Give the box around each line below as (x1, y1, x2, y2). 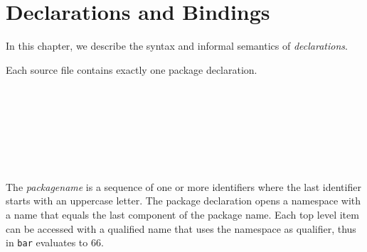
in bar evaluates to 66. (6, 235, 104, 250)
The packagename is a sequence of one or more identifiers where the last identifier (6, 179, 361, 194)
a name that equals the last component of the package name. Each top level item (6, 207, 359, 222)
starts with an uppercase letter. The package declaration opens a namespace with (6, 193, 361, 208)
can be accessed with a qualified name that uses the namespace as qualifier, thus (6, 221, 356, 236)
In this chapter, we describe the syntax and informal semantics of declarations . (6, 38, 348, 53)
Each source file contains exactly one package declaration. (6, 62, 257, 77)
